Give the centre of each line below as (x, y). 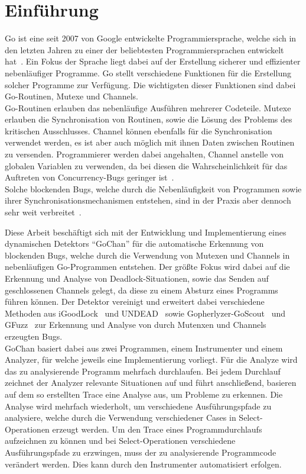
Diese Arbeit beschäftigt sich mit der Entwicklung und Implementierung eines (146, 232)
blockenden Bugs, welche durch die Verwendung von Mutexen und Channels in (147, 255)
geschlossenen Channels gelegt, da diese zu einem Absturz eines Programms (141, 290)
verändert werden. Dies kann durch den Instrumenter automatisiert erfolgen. (143, 464)
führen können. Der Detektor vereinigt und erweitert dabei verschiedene (135, 302)
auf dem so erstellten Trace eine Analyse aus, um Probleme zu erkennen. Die (144, 394)
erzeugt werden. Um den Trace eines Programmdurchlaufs (157, 429)
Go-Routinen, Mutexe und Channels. (71, 96)
